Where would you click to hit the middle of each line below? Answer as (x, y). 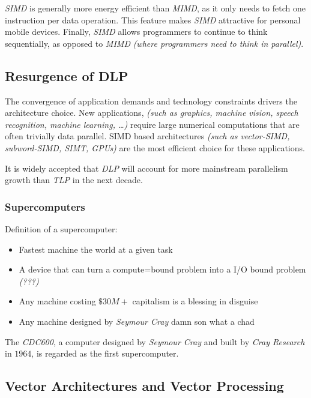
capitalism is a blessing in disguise (195, 301)
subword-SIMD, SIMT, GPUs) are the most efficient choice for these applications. (155, 147)
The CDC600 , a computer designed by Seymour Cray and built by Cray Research (155, 341)
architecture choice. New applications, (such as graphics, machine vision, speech (152, 113)
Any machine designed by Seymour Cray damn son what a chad (137, 321)
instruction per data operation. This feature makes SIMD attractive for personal (153, 20)
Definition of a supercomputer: (61, 228)
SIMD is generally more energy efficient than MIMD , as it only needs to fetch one (155, 8)
